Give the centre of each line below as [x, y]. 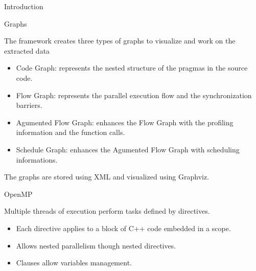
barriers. [29, 105]
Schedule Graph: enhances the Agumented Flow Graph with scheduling [128, 149]
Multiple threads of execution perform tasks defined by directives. [107, 211]
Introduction [24, 6]
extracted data [27, 50]
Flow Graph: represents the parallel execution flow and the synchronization [134, 95]
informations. [37, 159]
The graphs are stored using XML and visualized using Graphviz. [107, 177]
